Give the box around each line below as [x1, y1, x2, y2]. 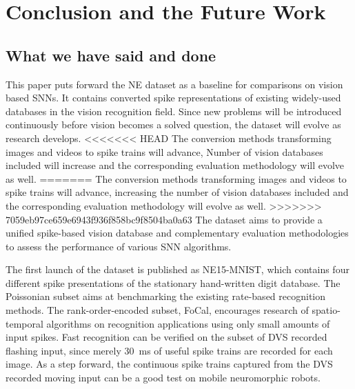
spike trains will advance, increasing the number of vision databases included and [6, 185, 349, 199]
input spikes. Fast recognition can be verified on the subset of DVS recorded [6, 330, 327, 344]
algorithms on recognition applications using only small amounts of [46, 316, 330, 330]
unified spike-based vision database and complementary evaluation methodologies [6, 226, 349, 240]
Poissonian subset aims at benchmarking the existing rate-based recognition [6, 289, 326, 303]
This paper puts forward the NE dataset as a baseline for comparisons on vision [6, 77, 343, 91]
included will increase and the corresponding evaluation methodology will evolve [6, 158, 345, 172]
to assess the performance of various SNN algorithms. [6, 239, 232, 253]
